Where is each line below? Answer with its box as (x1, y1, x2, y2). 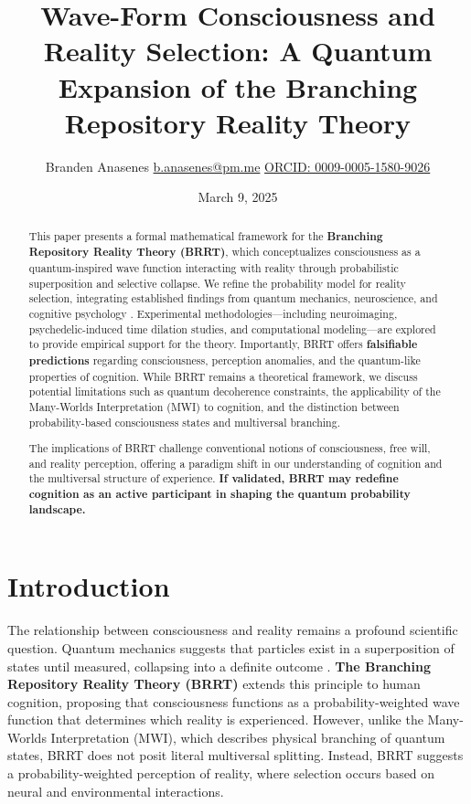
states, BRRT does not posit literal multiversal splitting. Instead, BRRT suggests (7, 746, 464, 765)
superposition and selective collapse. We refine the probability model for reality (28, 275, 406, 291)
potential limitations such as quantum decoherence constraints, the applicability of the (28, 384, 441, 399)
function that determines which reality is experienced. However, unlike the (7, 710, 423, 729)
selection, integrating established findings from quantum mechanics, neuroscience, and (28, 291, 438, 306)
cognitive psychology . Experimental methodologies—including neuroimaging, (28, 305, 398, 321)
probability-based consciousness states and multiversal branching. (28, 414, 340, 429)
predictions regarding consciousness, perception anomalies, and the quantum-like (28, 352, 421, 368)
